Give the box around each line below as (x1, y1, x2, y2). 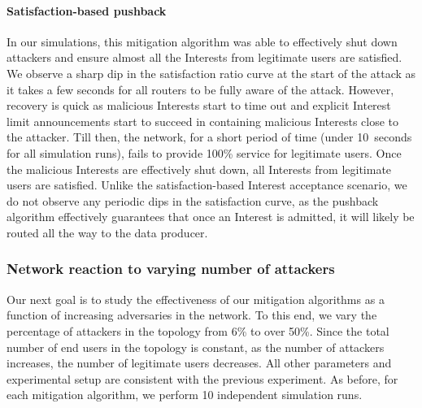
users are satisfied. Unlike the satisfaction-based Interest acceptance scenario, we (7, 176, 407, 193)
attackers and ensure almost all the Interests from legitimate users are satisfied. (7, 49, 402, 66)
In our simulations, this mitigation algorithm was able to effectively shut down (7, 33, 398, 50)
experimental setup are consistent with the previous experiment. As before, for (7, 370, 398, 387)
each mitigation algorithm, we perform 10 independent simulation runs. (7, 386, 363, 403)
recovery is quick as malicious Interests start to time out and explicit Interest (7, 97, 391, 114)
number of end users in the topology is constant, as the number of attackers (7, 338, 385, 355)
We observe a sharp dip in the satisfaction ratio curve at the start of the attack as (7, 64, 416, 81)
